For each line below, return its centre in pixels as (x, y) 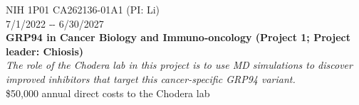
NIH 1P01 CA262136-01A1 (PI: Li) (83, 9)
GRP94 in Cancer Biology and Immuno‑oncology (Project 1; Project (178, 37)
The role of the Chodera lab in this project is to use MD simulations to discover (179, 65)
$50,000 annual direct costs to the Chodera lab (108, 93)
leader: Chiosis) (45, 51)
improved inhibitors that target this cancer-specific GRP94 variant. (151, 78)
